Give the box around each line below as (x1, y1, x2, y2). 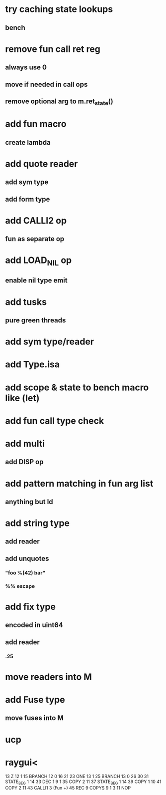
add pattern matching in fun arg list (5, 478, 154, 489)
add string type (5, 518, 70, 529)
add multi (5, 438, 45, 449)
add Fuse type (5, 694, 66, 705)
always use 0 (5, 63, 47, 72)
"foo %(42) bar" (5, 569, 46, 576)
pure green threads (5, 316, 66, 324)
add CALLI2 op (5, 215, 67, 226)
